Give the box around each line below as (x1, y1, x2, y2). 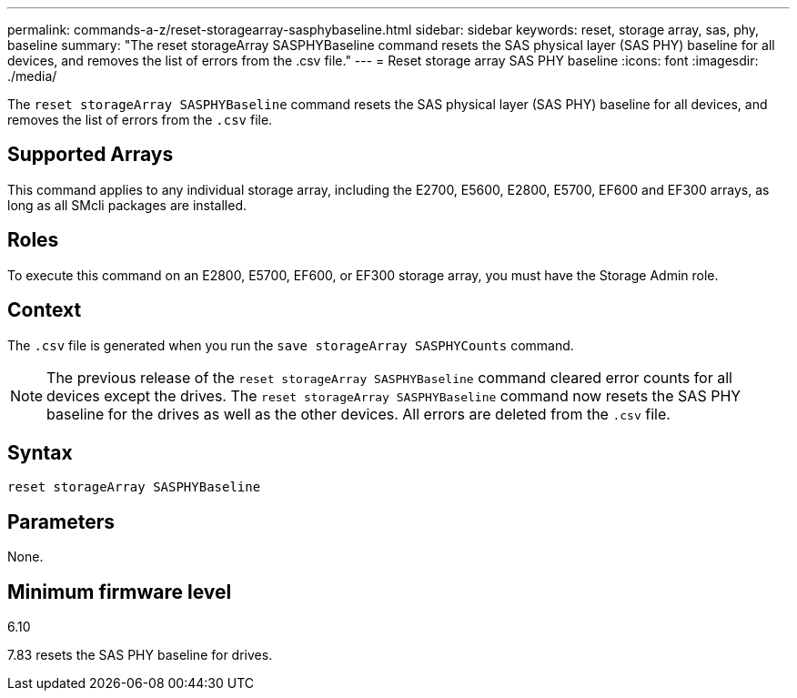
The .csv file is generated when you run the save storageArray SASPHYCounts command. (7, 337, 574, 353)
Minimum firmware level (7, 580, 232, 603)
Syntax (7, 440, 73, 464)
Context (7, 298, 82, 322)
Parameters (7, 510, 115, 533)
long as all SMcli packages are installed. (7, 197, 247, 213)
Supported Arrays (7, 143, 174, 167)
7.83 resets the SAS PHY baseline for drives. (7, 647, 273, 663)
